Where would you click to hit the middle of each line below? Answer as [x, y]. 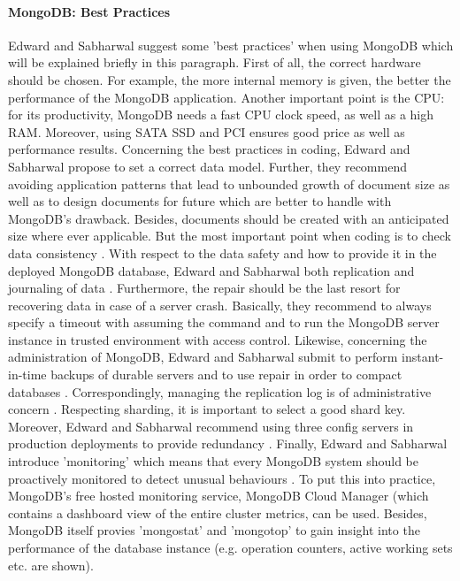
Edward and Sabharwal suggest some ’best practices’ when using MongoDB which [231, 45]
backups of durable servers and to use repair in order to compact [226, 375]
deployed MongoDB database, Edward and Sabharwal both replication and [211, 270]
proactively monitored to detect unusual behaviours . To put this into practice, [222, 478]
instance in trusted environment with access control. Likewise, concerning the [218, 339]
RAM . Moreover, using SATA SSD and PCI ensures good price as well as [207, 131]
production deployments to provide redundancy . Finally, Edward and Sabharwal [228, 443]
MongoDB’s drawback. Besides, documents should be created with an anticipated [229, 218]
